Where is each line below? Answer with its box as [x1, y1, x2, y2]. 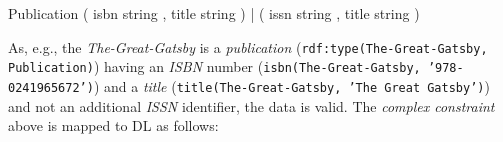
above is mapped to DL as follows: [8, 115, 219, 136]
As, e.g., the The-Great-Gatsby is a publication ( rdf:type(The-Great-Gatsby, [8, 36, 488, 57]
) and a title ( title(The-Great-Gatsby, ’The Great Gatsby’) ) [93, 75, 490, 96]
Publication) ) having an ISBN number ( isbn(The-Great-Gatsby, [8, 56, 421, 77]
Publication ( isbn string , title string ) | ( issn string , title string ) [8, 3, 420, 23]
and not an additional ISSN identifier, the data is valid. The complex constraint [8, 95, 495, 116]
